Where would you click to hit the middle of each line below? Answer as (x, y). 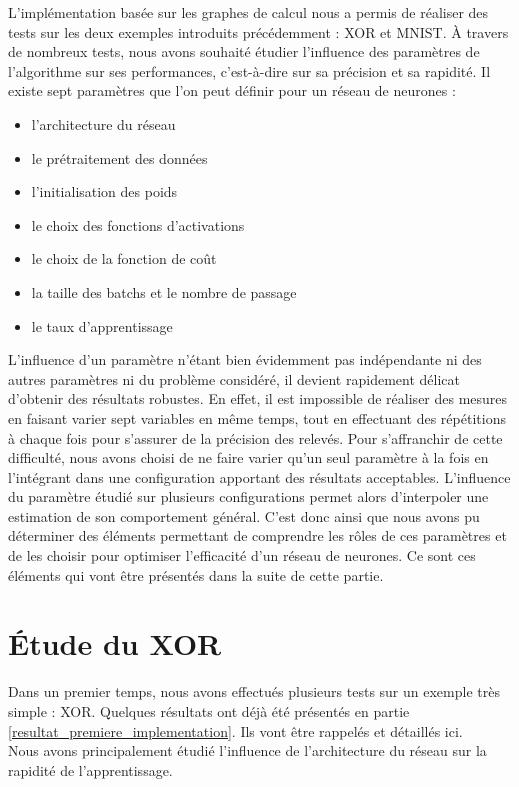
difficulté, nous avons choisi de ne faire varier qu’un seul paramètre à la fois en (248, 457)
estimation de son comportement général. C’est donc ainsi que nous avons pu (244, 515)
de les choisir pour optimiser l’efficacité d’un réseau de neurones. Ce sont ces (242, 555)
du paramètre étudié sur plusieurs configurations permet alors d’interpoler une (248, 496)
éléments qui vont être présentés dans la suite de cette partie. (196, 574)
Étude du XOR (115, 643)
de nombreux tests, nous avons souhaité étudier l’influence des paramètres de (244, 51)
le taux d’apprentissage (102, 325)
